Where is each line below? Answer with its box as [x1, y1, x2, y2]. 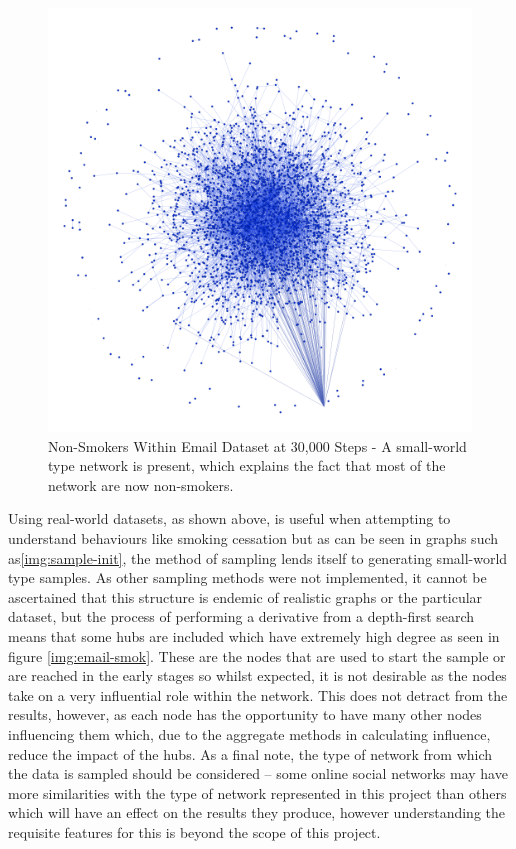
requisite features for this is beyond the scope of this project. [8, 821, 381, 842]
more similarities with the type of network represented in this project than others [8, 782, 507, 803]
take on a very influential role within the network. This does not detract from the [8, 684, 508, 705]
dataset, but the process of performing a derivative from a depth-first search [8, 606, 475, 627]
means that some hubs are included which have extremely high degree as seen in [8, 625, 500, 646]
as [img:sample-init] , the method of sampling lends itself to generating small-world [8, 547, 508, 568]
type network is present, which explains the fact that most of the [48, 455, 446, 476]
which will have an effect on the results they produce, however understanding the [8, 802, 505, 823]
